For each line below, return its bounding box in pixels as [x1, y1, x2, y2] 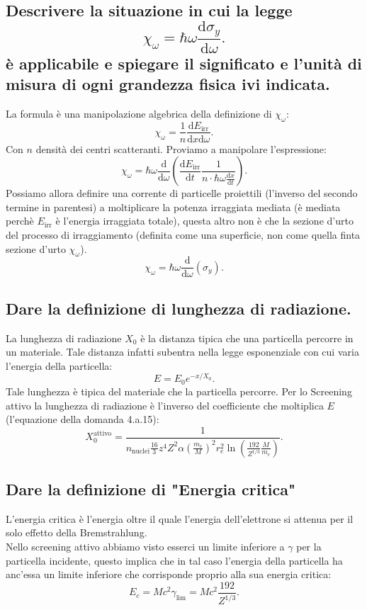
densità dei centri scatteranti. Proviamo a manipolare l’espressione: [35, 141, 327, 156]
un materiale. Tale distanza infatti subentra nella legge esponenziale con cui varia [6, 344, 359, 359]
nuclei [132, 448, 150, 456]
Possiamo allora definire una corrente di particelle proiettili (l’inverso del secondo [6, 186, 358, 200]
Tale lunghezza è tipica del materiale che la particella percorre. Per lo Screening [6, 383, 352, 398]
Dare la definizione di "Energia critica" [6, 478, 296, 499]
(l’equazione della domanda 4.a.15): [6, 412, 159, 427]
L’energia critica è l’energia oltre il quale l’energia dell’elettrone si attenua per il [6, 511, 354, 526]
